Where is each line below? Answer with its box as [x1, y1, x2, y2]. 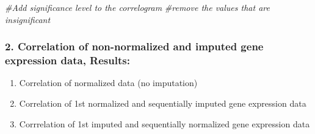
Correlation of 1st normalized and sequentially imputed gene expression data [19, 96, 306, 109]
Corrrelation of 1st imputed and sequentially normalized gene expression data [19, 117, 310, 130]
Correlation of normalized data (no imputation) [19, 76, 198, 89]
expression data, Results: [5, 53, 130, 68]
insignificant [5, 13, 51, 25]
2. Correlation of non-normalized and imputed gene [5, 39, 264, 54]
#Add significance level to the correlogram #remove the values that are [5, 1, 270, 13]
